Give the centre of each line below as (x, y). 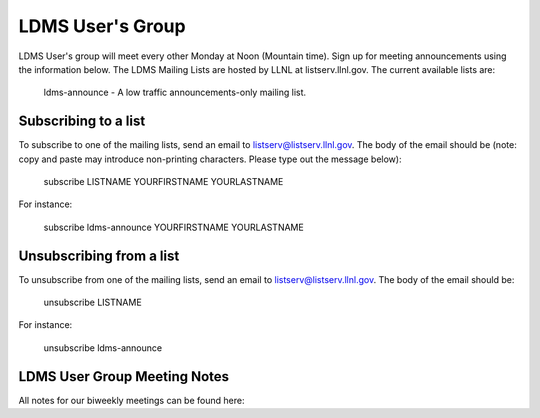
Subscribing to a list (82, 121)
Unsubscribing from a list (99, 255)
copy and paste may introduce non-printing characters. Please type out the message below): (210, 159)
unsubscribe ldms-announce (103, 347)
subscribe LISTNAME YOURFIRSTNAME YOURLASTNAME (163, 182)
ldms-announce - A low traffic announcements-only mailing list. (175, 92)
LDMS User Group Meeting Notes (124, 376)
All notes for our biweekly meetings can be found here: (131, 400)
